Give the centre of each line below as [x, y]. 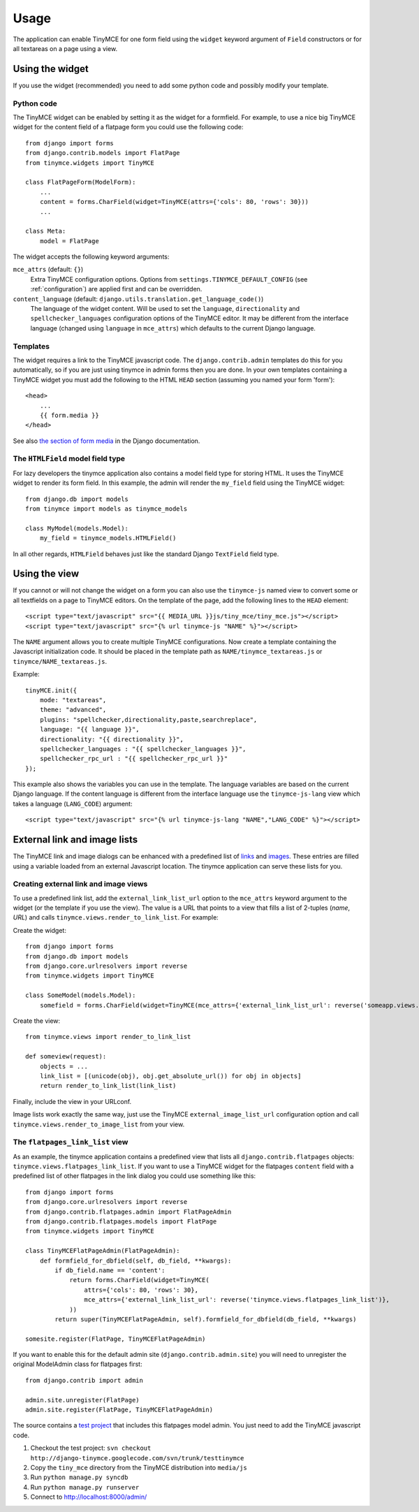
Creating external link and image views [80, 884]
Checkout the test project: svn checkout [91, 1448]
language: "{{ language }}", [89, 729]
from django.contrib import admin [84, 1380]
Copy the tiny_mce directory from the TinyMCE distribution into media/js [139, 1467]
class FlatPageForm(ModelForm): [81, 182]
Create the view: [37, 1021]
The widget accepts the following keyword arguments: [91, 257]
